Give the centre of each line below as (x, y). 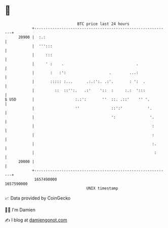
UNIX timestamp (102, 188)
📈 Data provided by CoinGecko (38, 198)
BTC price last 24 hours (103, 24)
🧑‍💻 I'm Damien (20, 210)
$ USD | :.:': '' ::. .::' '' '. (77, 99)
